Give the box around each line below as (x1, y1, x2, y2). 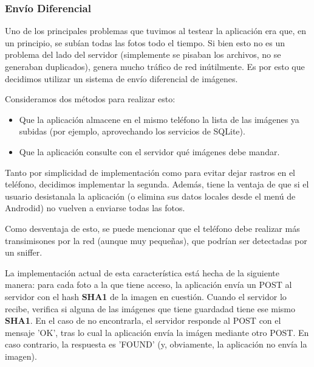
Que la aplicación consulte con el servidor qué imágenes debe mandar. (19, 145, 280, 158)
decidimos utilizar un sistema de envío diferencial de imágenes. (5, 72, 238, 85)
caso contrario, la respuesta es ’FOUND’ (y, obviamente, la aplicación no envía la (5, 338, 307, 351)
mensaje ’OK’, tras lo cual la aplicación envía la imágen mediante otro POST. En (5, 326, 309, 338)
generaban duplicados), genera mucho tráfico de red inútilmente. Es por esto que (5, 60, 305, 72)
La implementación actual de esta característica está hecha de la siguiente (5, 266, 280, 279)
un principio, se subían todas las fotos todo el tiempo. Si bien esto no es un (5, 36, 285, 49)
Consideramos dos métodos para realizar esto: (5, 93, 176, 105)
